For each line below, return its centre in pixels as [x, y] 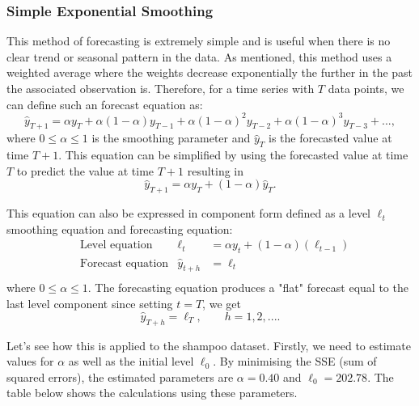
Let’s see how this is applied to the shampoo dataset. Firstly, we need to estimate [209, 345]
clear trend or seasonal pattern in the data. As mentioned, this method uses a [199, 56]
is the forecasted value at [330, 138]
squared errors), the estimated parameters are [120, 376]
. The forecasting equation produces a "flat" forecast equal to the [248, 288]
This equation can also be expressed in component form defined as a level [188, 213]
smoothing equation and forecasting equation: [120, 228]
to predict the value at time [85, 170]
